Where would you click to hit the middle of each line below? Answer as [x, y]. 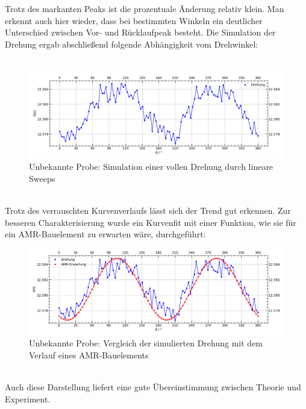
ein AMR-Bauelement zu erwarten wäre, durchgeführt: [105, 234]
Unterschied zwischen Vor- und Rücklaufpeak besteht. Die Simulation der [140, 32]
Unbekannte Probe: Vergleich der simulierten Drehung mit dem [146, 343]
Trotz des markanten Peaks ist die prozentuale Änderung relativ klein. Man [145, 8]
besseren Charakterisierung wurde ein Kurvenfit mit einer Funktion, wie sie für [151, 222]
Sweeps [42, 178]
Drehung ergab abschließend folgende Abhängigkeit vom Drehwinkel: [132, 44]
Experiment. [28, 398]
